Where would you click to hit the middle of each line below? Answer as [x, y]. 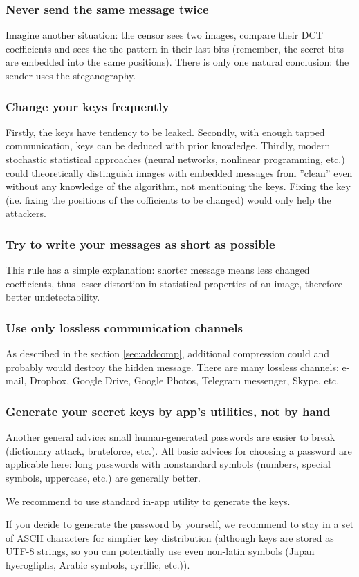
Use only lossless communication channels [124, 327]
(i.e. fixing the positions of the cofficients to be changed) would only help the [168, 199]
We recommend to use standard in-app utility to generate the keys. [148, 501]
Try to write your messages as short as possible [140, 244]
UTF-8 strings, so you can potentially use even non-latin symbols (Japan [160, 551]
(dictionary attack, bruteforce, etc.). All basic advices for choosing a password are [179, 450]
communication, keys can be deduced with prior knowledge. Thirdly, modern [168, 145]
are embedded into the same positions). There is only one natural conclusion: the [177, 62]
